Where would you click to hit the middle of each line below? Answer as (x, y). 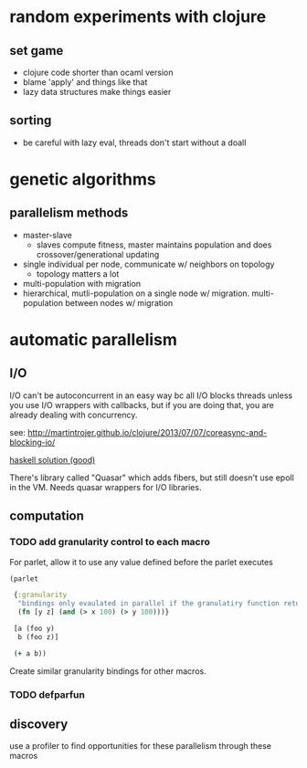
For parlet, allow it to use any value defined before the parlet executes (142, 562)
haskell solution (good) (53, 459)
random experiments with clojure (138, 17)
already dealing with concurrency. (74, 415)
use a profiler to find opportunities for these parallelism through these (141, 746)
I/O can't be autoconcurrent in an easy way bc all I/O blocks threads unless (151, 395)
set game (37, 51)
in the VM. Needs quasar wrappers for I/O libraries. (106, 487)
